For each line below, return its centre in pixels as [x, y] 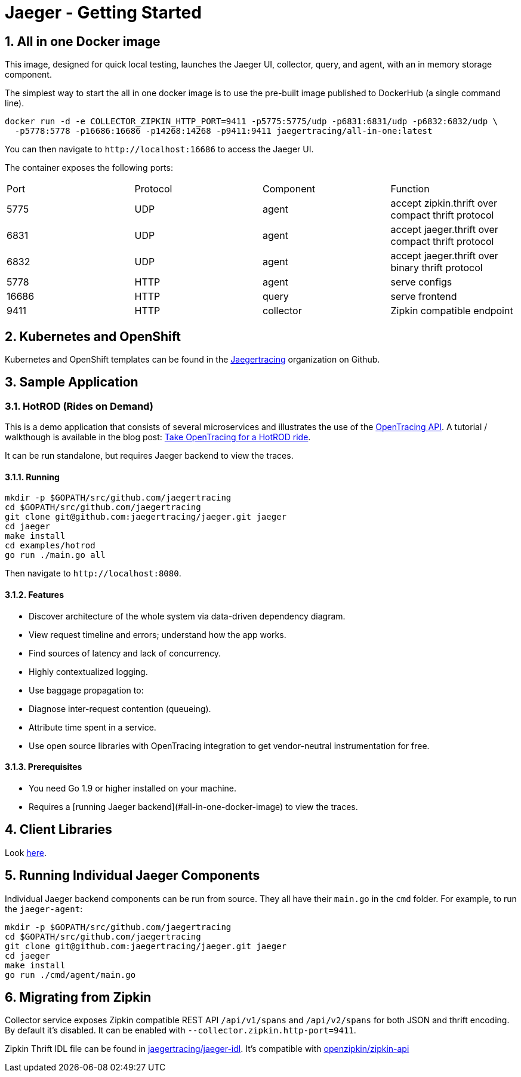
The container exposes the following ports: [89, 168]
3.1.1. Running [32, 477]
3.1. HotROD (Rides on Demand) [79, 406]
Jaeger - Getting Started [103, 13]
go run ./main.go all [55, 555]
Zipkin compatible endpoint [452, 311]
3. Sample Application [72, 382]
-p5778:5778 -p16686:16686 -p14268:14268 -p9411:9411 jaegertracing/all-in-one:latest [223, 131]
